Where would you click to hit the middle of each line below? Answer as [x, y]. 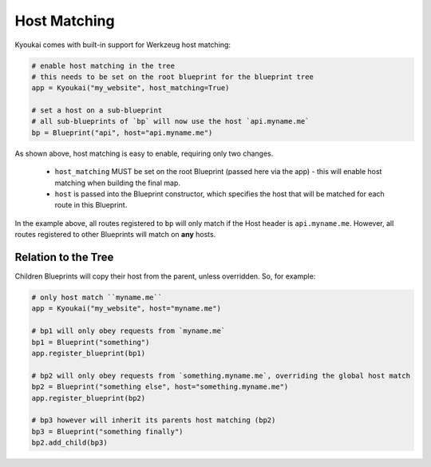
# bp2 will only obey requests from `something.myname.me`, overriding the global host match [221, 376]
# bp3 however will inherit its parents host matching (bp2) [154, 420]
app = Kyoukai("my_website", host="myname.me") [126, 309]
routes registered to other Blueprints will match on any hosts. [115, 235]
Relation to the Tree [64, 257]
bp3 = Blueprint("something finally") [107, 431]
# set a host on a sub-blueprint [97, 111]
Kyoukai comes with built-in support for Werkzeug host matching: [123, 45]
